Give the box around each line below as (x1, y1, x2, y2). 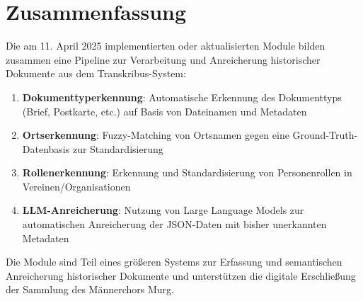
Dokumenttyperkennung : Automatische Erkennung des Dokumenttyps (22, 89, 342, 104)
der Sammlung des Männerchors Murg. (6, 282, 174, 297)
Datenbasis (22, 141, 70, 156)
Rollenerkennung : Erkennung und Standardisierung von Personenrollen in (22, 165, 352, 180)
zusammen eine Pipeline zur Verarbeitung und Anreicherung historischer (6, 52, 321, 67)
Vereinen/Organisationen (22, 178, 131, 193)
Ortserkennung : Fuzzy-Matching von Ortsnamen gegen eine (22, 127, 289, 142)
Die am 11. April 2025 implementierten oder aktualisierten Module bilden (6, 38, 325, 53)
